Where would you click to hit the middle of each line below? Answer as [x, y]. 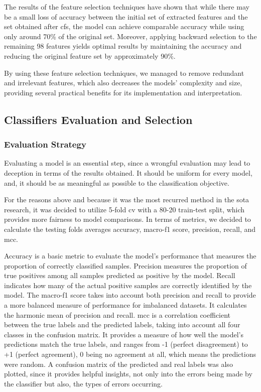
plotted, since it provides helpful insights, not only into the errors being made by [128, 374]
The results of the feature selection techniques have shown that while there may [127, 7]
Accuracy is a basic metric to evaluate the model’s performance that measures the [130, 256]
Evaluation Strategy [45, 144]
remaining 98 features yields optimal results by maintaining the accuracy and [123, 46]
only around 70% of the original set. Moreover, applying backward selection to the [130, 36]
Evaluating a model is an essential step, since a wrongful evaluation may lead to [127, 163]
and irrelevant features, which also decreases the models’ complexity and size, [123, 83]
